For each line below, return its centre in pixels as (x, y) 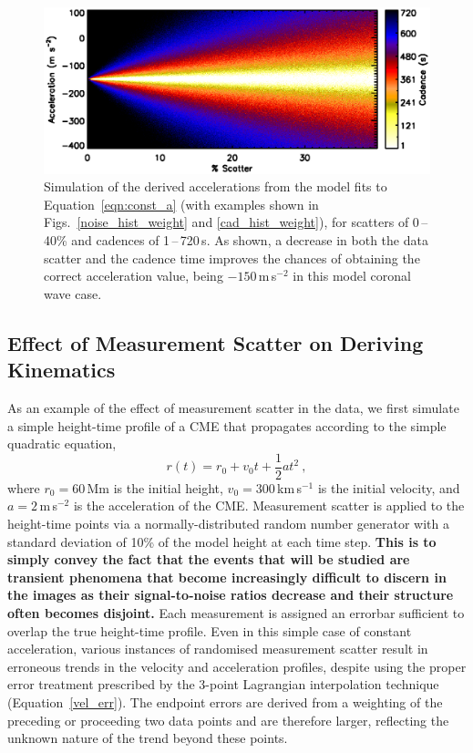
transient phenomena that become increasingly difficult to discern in (227, 577)
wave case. (73, 293)
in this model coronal (352, 276)
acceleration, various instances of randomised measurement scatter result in (218, 649)
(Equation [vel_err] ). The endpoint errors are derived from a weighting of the (225, 701)
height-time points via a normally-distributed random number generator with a (228, 523)
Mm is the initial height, (155, 487)
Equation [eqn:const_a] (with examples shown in (181, 204)
